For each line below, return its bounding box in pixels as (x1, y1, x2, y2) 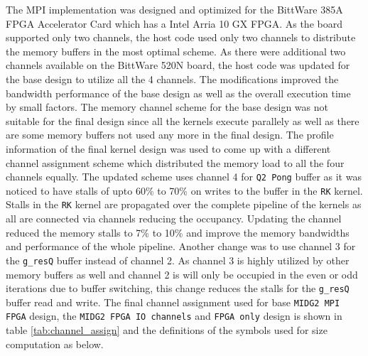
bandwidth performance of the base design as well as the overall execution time (6, 85, 351, 100)
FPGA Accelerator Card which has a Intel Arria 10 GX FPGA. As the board (6, 16, 342, 31)
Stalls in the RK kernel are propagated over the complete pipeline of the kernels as (6, 197, 362, 212)
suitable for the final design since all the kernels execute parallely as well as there (6, 113, 359, 128)
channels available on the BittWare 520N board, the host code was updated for (6, 58, 350, 72)
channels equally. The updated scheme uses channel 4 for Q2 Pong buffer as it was (6, 169, 362, 184)
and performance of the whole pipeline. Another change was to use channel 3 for (6, 239, 356, 254)
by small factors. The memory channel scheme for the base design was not (6, 99, 328, 114)
